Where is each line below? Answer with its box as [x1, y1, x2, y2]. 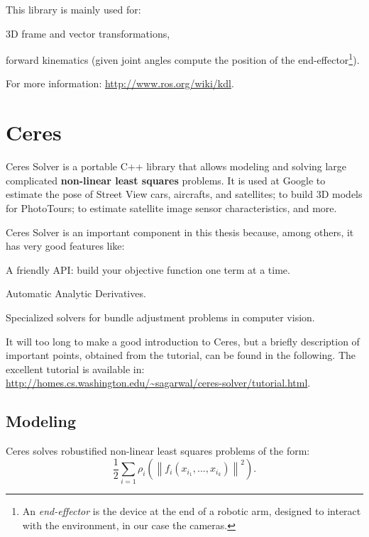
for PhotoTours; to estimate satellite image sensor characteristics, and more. [6, 200, 337, 215]
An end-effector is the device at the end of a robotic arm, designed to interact [22, 504, 361, 519]
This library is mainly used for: [6, 2, 141, 16]
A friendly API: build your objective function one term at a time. [6, 262, 290, 277]
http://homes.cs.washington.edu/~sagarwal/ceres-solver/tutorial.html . [6, 375, 311, 390]
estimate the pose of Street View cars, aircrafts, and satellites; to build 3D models [6, 187, 363, 201]
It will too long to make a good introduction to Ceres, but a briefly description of [6, 333, 360, 348]
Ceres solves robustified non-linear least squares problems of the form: [6, 443, 310, 458]
